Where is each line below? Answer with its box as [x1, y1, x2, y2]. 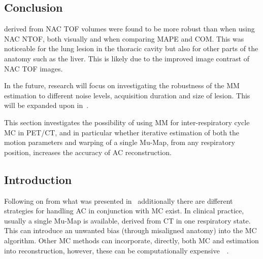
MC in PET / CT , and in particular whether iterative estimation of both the [4, 127, 240, 137]
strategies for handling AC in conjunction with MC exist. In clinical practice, [4, 205, 244, 216]
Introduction [4, 171, 72, 187]
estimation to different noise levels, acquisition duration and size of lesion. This [4, 90, 250, 100]
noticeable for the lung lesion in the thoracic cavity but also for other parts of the [4, 43, 258, 54]
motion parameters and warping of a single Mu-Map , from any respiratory [4, 137, 235, 147]
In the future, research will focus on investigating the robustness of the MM [4, 80, 240, 91]
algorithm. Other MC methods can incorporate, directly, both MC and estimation [4, 235, 259, 245]
